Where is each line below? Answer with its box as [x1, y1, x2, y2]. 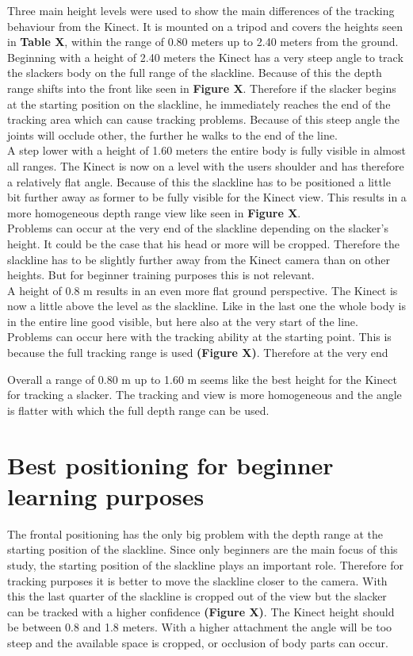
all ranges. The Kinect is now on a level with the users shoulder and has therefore [7, 157, 404, 174]
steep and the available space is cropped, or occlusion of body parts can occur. [7, 634, 388, 650]
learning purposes [7, 479, 205, 512]
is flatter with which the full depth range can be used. [7, 401, 270, 418]
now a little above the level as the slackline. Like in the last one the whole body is [7, 297, 406, 314]
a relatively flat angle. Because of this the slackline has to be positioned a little [7, 173, 391, 190]
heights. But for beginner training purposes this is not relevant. [7, 267, 315, 283]
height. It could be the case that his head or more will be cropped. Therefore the [7, 235, 400, 251]
